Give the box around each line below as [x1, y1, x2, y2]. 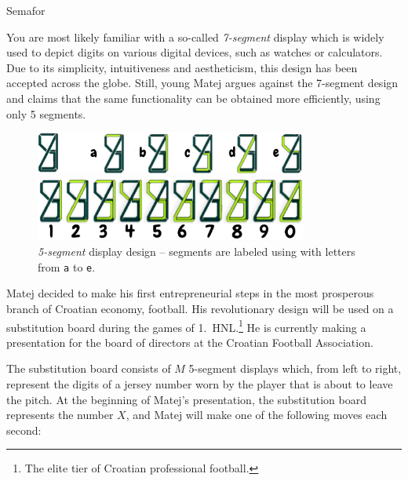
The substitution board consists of [6, 360, 171, 377]
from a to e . [38, 258, 96, 275]
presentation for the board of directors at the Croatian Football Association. [6, 333, 373, 350]
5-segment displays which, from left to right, [188, 360, 402, 377]
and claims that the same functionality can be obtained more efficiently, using [6, 89, 381, 106]
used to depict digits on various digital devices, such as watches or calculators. [6, 44, 383, 60]
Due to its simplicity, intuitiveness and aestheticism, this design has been [6, 59, 358, 75]
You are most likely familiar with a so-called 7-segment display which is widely [6, 28, 384, 45]
